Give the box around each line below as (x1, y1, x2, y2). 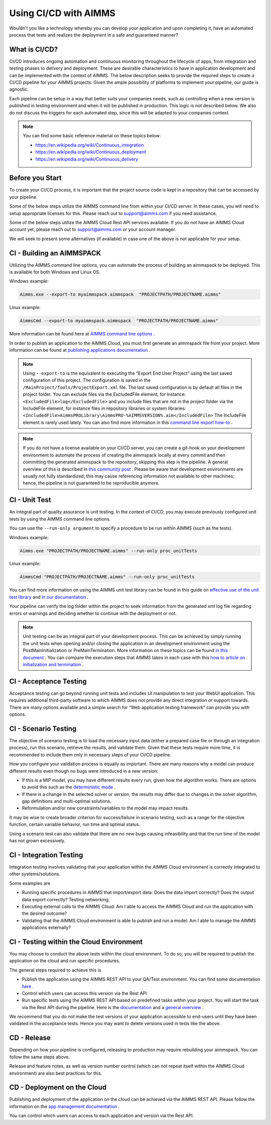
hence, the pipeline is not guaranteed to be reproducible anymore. (23, 480, 160, 486)
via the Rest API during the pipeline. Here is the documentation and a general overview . (22, 1004, 204, 1010)
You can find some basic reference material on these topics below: (23, 133, 161, 139)
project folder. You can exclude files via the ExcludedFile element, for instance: (23, 391, 186, 397)
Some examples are (9, 880, 50, 886)
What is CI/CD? (9, 45, 58, 54)
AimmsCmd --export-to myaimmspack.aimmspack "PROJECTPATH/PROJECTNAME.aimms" (20, 318, 218, 324)
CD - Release (9, 1034, 51, 1042)
